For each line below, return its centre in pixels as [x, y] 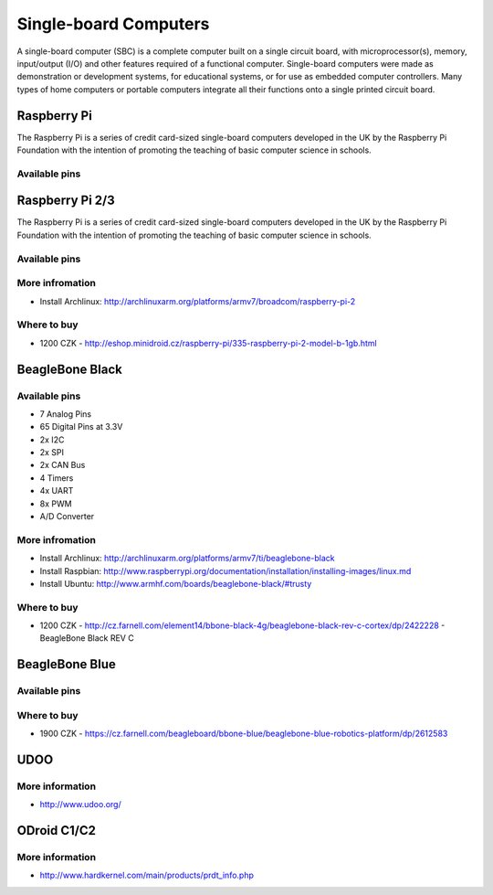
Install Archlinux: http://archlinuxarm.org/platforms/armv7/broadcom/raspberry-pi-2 [198, 301]
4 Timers [57, 478]
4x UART [57, 491]
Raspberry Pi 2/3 [66, 201]
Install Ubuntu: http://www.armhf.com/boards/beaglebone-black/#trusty [176, 583]
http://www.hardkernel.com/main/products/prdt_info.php [147, 875]
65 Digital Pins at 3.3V [81, 427]
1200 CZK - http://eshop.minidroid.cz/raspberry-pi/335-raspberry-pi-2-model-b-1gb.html [209, 343]
